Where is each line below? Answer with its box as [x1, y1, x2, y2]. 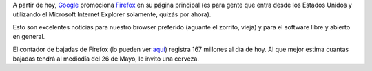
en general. [12, 33, 45, 41]
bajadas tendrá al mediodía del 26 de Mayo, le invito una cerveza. [12, 55, 200, 63]
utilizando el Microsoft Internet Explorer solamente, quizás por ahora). [12, 10, 211, 18]
